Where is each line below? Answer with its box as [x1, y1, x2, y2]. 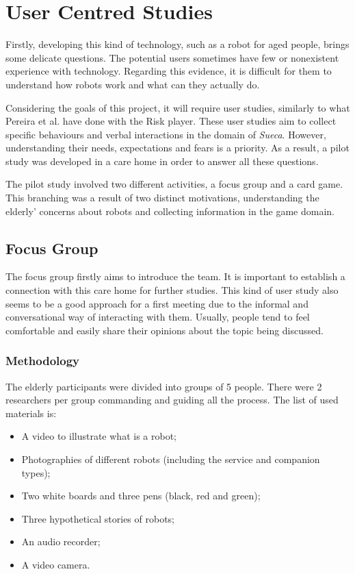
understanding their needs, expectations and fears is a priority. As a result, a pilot [5, 140, 350, 155]
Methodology [5, 352, 80, 369]
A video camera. [21, 557, 90, 571]
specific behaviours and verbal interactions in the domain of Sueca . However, [5, 127, 326, 141]
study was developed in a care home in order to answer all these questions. [5, 153, 319, 168]
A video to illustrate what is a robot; [21, 429, 176, 443]
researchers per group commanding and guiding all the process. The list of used [5, 392, 339, 407]
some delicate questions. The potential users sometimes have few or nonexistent [5, 50, 339, 64]
